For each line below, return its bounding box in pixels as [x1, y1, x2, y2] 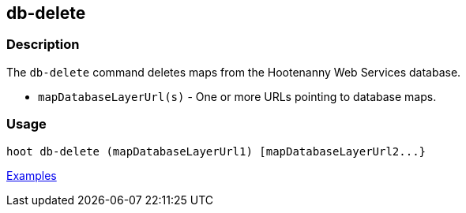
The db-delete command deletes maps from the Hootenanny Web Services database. [6, 65, 461, 79]
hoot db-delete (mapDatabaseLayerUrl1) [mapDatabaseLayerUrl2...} [6, 144, 427, 158]
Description [6, 36, 80, 53]
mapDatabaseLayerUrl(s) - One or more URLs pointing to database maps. [38, 89, 437, 103]
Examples [6, 168, 57, 182]
